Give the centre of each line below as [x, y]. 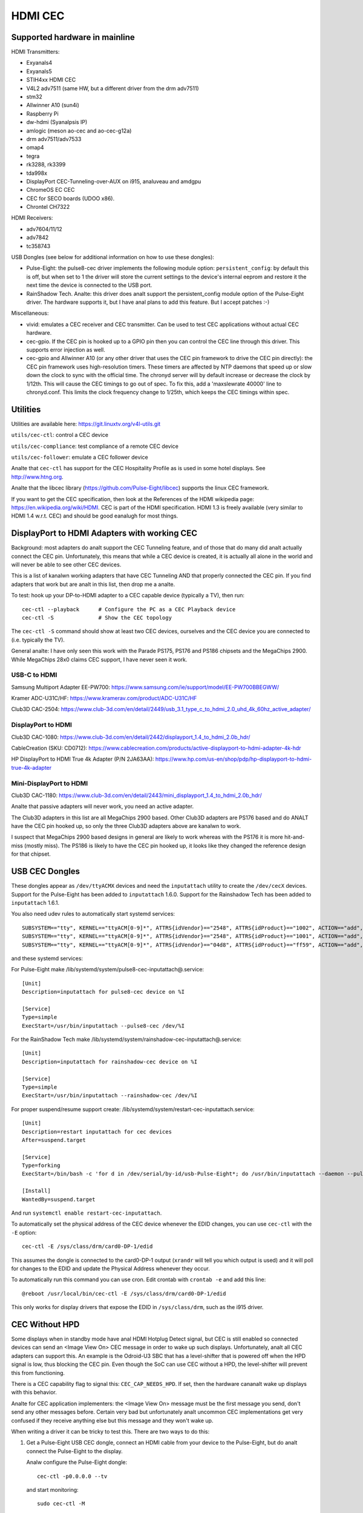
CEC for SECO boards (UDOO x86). [70, 198]
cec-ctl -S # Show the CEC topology [97, 618]
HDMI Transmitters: [35, 52]
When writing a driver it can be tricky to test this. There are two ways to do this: [110, 1431]
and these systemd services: [47, 958]
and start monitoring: [52, 1489]
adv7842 [38, 238]
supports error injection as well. [66, 350]
